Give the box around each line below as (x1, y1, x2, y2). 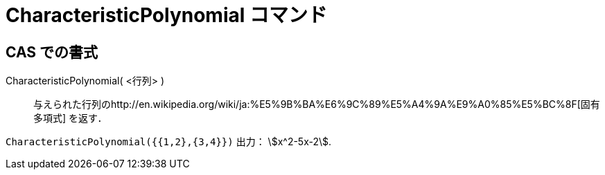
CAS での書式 (6, 43, 98, 61)
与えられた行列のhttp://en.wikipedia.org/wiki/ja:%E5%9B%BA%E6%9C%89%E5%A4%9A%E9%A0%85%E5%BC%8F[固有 (33, 98, 600, 111)
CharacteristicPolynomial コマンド (6, 3, 327, 27)
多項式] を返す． (33, 112, 107, 125)
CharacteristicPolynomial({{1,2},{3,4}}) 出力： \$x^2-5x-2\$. (6, 136, 332, 148)
